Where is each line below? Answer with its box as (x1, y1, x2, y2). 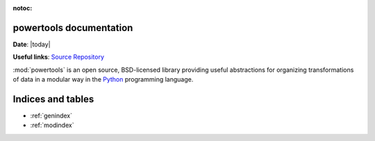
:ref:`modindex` (30, 121, 74, 129)
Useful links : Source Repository (12, 53, 104, 62)
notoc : (12, 4, 33, 12)
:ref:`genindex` (30, 111, 73, 120)
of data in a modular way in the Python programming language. (12, 75, 194, 84)
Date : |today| (12, 40, 51, 48)
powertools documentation (12, 21, 133, 34)
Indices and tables (12, 93, 94, 105)
